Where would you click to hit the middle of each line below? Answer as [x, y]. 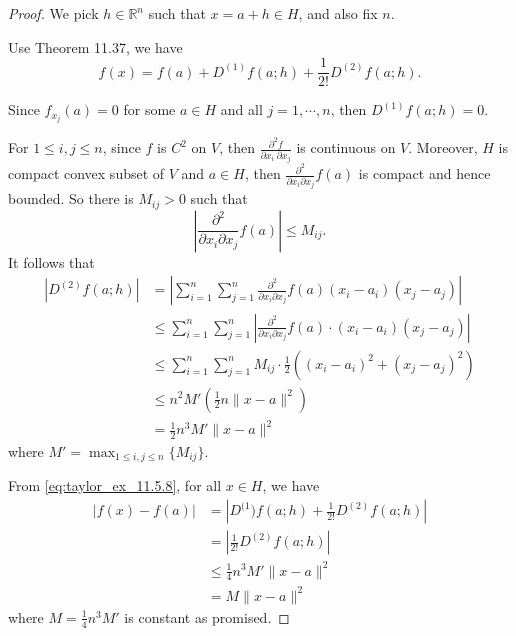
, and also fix [338, 13]
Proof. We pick [53, 13]
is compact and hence [424, 173]
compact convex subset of [86, 173]
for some [149, 109]
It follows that [51, 261]
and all [241, 109]
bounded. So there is [71, 198]
